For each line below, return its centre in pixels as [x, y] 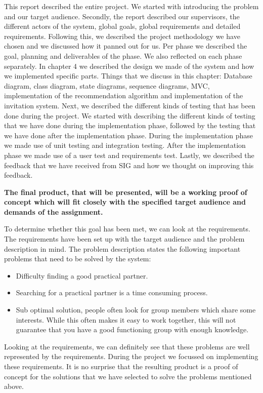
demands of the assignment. [54, 211]
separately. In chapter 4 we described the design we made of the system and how [129, 66]
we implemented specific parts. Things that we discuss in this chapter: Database [128, 76]
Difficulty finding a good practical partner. [82, 275]
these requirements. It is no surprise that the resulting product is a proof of [121, 366]
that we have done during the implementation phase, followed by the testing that [130, 125]
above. [14, 386]
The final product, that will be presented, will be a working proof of [126, 192]
